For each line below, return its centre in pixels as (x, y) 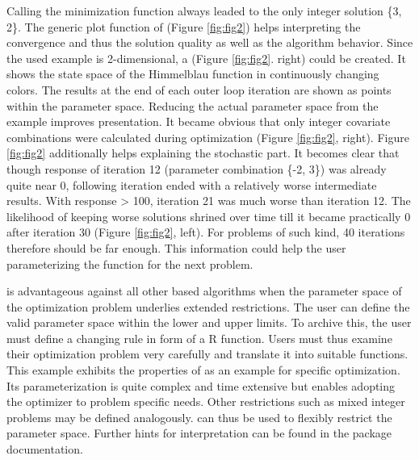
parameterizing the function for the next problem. (130, 263)
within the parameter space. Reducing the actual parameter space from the (193, 105)
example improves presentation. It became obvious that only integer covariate (199, 121)
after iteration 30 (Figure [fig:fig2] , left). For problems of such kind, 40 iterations (206, 232)
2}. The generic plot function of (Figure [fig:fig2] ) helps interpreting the (184, 26)
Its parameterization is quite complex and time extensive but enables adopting (201, 385)
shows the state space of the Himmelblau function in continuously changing (193, 74)
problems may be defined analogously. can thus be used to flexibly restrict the (199, 417)
